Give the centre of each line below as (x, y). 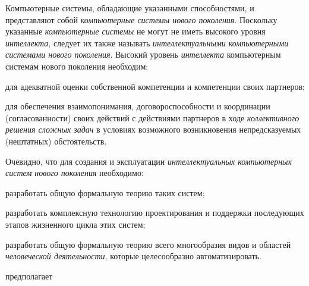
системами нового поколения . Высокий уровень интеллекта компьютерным (143, 54)
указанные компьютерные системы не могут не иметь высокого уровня (135, 31)
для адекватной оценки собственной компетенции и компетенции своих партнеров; (155, 86)
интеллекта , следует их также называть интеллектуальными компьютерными (147, 43)
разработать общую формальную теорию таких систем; (105, 192)
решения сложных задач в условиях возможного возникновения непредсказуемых (153, 129)
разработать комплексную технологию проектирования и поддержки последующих (155, 213)
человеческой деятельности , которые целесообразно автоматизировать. (133, 256)
